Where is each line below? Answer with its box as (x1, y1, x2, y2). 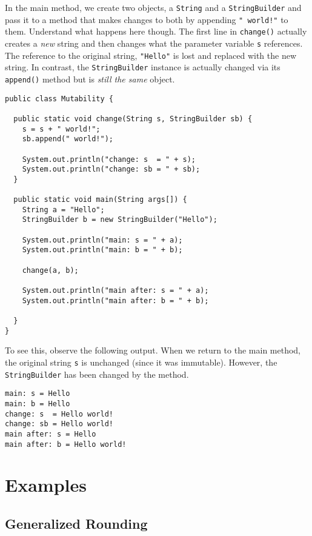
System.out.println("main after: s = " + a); (22, 286, 209, 295)
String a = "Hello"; (22, 205, 105, 214)
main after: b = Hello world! (5, 440, 127, 449)
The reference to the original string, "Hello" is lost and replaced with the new (5, 49, 297, 61)
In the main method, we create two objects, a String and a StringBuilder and (5, 1, 302, 13)
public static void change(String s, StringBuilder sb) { (13, 114, 253, 123)
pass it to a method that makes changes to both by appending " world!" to (5, 13, 288, 25)
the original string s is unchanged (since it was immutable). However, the (5, 355, 277, 368)
